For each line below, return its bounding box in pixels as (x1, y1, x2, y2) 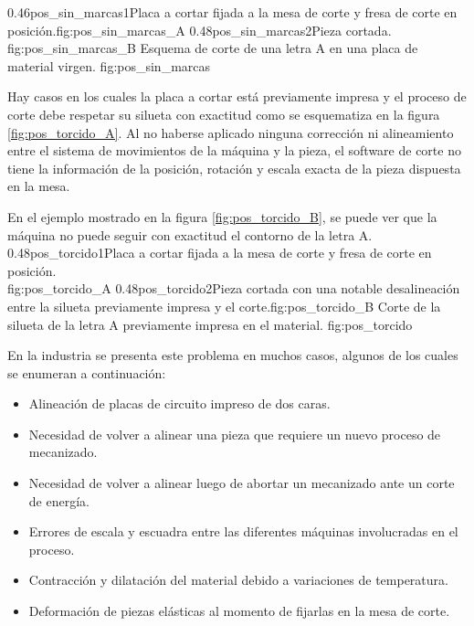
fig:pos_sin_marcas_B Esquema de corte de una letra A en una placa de (7, 38, 418, 58)
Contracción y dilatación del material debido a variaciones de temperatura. (28, 570, 448, 589)
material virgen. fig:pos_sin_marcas (7, 56, 211, 75)
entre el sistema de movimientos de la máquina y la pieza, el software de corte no (7, 141, 461, 160)
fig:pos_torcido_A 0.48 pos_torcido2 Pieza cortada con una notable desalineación (7, 279, 460, 298)
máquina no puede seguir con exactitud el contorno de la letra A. (7, 225, 373, 244)
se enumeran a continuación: (7, 363, 166, 382)
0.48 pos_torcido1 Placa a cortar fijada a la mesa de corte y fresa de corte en (7, 243, 432, 262)
